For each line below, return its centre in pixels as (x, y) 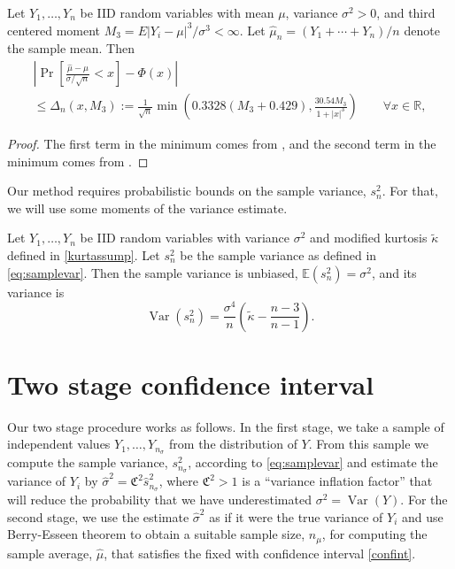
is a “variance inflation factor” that (337, 481)
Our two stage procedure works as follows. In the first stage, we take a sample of (226, 426)
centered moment (54, 30)
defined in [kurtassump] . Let (84, 255)
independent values (59, 444)
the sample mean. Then (71, 48)
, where (179, 481)
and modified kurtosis (369, 238)
